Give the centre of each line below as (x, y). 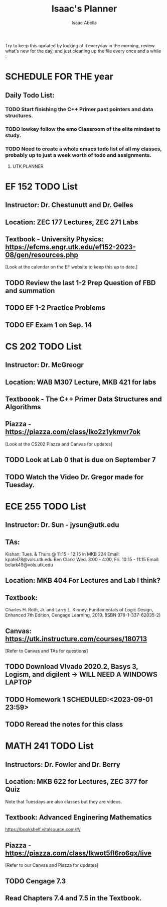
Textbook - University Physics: (54, 239)
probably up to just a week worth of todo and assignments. (78, 155)
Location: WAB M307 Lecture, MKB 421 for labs (81, 382)
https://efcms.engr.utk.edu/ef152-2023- (71, 247)
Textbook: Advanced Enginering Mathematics (78, 817)
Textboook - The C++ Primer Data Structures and (83, 399)
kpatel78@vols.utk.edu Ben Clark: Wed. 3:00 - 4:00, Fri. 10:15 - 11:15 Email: (82, 559)
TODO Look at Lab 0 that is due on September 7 (80, 460)
